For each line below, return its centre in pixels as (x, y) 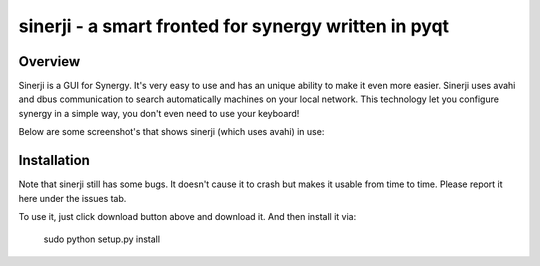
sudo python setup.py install (101, 239)
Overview (49, 61)
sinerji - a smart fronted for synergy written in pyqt (234, 26)
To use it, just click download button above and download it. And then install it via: (187, 216)
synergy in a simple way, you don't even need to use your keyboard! (159, 113)
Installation (54, 160)
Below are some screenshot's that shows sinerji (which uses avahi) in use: (171, 132)
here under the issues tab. (72, 198)
